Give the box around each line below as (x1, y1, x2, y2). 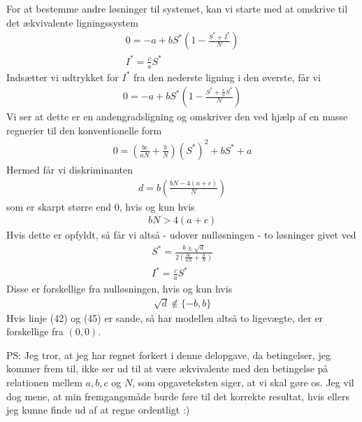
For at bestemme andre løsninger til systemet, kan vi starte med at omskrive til (6, 1, 348, 15)
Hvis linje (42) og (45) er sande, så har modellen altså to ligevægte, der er (6, 310, 324, 325)
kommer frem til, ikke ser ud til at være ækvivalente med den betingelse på (6, 361, 328, 376)
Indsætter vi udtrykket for (6, 69, 119, 84)
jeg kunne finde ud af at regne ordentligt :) (6, 402, 190, 417)
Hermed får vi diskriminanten (6, 162, 133, 176)
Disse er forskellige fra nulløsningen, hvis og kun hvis (6, 281, 233, 296)
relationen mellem (6, 374, 82, 389)
